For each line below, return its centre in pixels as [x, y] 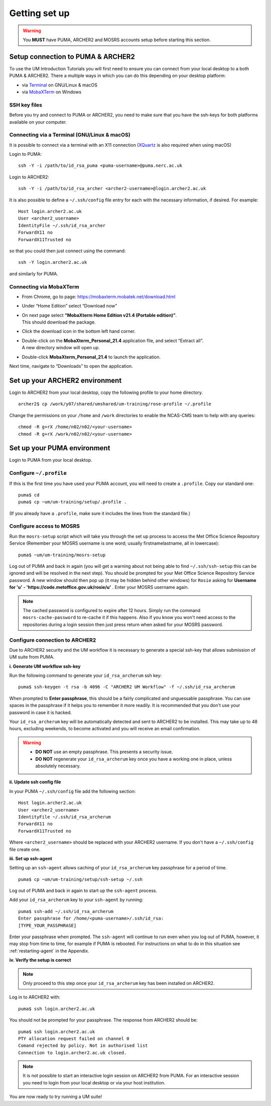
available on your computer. [38, 122]
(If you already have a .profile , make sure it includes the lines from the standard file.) [100, 513]
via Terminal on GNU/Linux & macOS [60, 85]
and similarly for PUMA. [34, 273]
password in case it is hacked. [41, 712]
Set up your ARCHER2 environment [65, 380]
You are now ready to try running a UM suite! [56, 1097]
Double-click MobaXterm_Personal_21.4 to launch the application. [91, 357]
